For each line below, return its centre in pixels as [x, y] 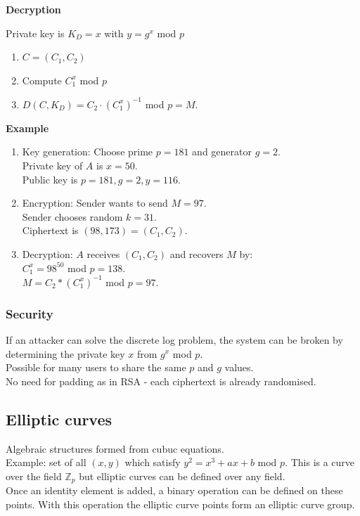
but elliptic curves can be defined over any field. [182, 476]
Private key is [35, 33]
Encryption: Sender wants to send [95, 203]
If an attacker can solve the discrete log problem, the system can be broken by [174, 339]
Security [30, 313]
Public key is [50, 179]
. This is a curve [320, 462]
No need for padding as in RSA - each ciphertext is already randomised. [161, 381]
